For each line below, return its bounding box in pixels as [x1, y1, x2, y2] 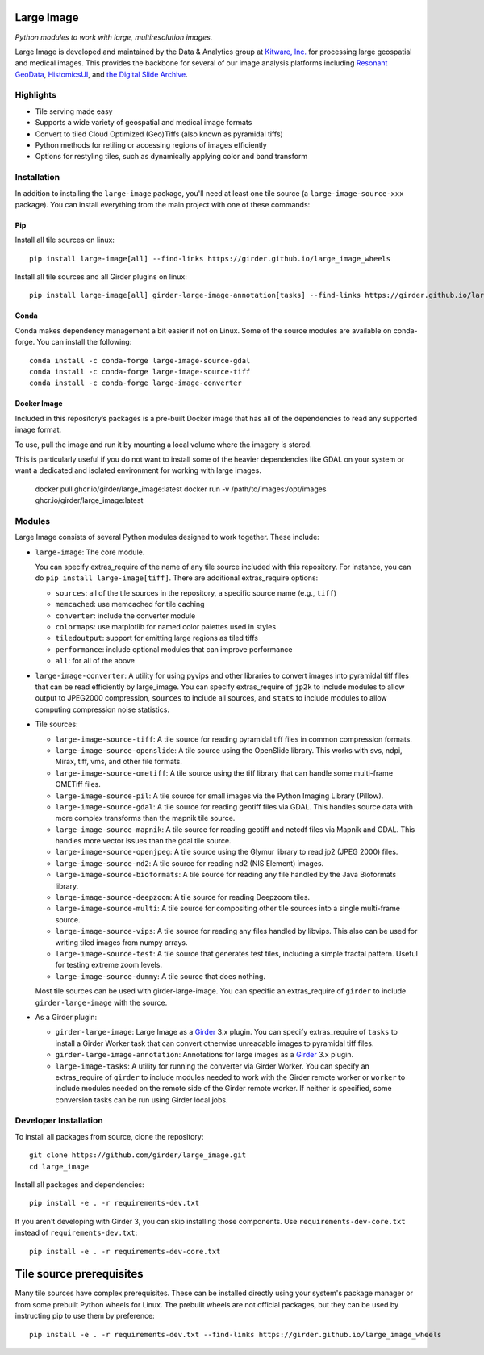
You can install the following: [36, 337, 132, 347]
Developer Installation [15, 1115, 104, 1126]
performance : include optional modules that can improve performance [55, 644, 293, 654]
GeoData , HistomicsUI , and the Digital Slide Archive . [15, 69, 189, 79]
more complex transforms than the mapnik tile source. [55, 813, 236, 823]
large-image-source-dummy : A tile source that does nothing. [55, 971, 266, 981]
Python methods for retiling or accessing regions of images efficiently [35, 140, 268, 149]
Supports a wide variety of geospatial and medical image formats [35, 118, 252, 128]
